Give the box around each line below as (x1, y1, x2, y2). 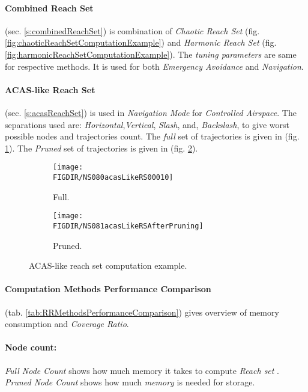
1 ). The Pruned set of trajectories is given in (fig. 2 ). (5, 141, 198, 154)
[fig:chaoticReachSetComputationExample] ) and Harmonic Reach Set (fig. (5, 36, 277, 49)
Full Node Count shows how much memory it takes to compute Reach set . (5, 364, 280, 376)
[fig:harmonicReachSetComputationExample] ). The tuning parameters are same (5, 47, 297, 60)
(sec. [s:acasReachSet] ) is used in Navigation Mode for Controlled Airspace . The (5, 106, 297, 118)
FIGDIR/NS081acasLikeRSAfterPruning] (53, 221, 204, 230)
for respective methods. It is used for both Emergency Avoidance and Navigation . (5, 60, 304, 72)
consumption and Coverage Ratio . (5, 317, 129, 330)
